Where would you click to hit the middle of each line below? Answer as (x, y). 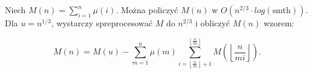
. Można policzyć (147, 10)
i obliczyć (213, 23)
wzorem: (279, 23)
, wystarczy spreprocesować (102, 23)
